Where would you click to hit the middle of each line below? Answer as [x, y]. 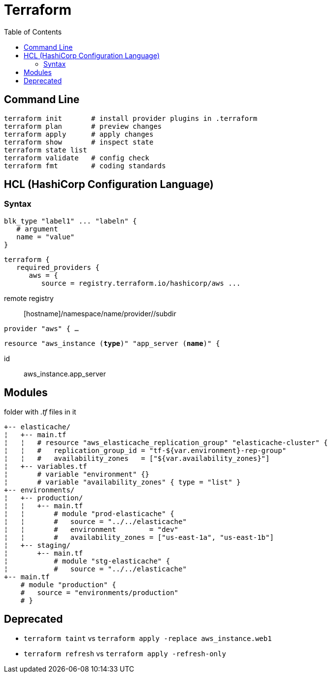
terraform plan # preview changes [83, 126]
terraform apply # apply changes [79, 134]
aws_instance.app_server [65, 374]
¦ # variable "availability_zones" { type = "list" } [122, 482]
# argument [37, 229]
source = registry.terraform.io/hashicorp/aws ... [141, 283]
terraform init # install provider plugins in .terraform [131, 118]
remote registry [29, 298]
